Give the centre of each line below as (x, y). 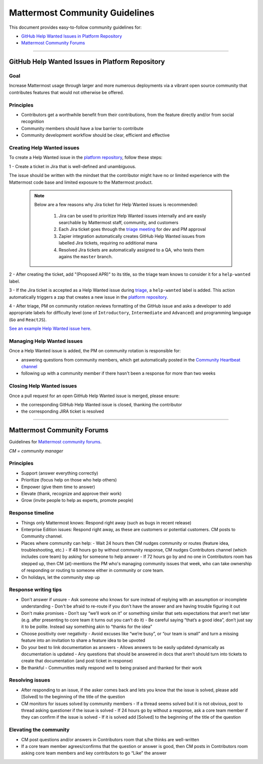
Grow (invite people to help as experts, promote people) (77, 500)
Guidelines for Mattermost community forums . (55, 442)
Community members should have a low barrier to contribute (82, 128)
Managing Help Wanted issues (46, 341)
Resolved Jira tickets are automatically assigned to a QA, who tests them (131, 250)
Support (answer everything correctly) (60, 473)
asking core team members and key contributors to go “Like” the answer (94, 753)
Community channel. (42, 536)
